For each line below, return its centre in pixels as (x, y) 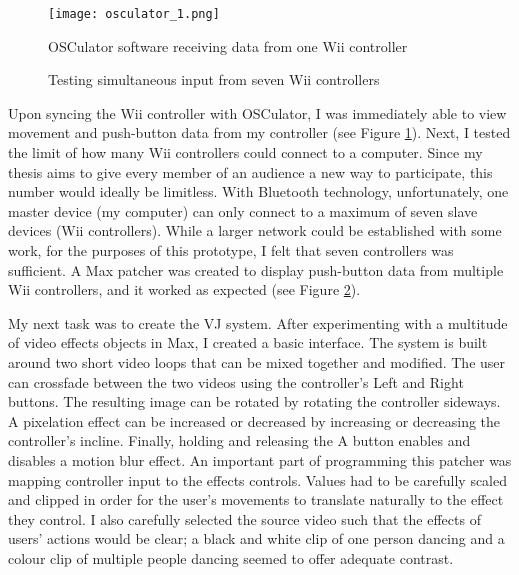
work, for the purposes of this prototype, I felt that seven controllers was (231, 250)
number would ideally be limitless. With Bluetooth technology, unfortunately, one (258, 191)
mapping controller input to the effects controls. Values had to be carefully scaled (258, 479)
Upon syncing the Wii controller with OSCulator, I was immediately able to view (257, 112)
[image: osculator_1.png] (134, 14)
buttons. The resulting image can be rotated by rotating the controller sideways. (254, 401)
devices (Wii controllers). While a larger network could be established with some (255, 230)
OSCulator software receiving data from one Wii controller (228, 45)
